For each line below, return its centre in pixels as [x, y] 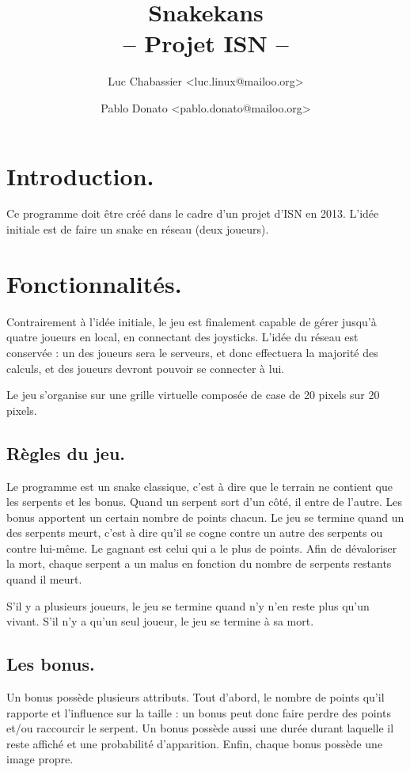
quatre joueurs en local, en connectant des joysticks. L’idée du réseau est [182, 337]
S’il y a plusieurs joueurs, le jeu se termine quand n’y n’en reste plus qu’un [188, 605]
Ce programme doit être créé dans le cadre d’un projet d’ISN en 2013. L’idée [193, 213]
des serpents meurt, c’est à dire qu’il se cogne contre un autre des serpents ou [195, 532]
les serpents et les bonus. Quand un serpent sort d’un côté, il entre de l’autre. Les [204, 502]
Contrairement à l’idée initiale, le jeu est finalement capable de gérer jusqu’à [192, 321]
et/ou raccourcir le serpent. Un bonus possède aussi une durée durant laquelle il [200, 728]
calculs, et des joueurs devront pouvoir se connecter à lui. [146, 368]
